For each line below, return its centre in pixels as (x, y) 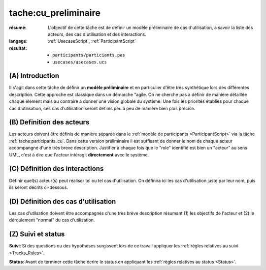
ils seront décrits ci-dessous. (39, 187)
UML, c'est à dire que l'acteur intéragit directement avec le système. (79, 154)
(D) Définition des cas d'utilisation (63, 201)
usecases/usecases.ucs (80, 62)
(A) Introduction (34, 76)
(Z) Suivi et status (37, 234)
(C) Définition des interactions (56, 169)
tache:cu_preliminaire (55, 13)
